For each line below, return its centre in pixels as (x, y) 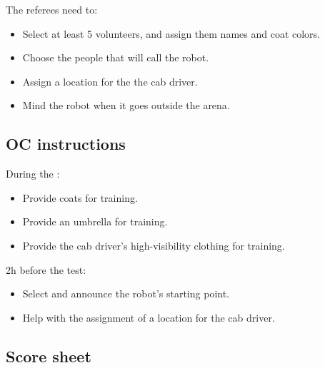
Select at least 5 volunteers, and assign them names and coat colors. (171, 33)
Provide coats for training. (80, 197)
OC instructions (66, 144)
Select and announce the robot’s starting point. (126, 293)
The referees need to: (52, 9)
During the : (33, 174)
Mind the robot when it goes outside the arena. (126, 105)
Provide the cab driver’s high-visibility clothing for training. (154, 245)
